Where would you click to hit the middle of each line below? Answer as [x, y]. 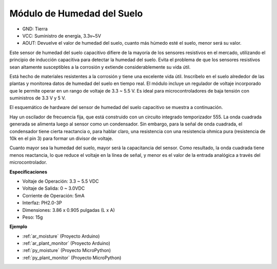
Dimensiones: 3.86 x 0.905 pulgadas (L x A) [68, 210]
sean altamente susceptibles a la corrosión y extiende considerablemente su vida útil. [100, 67]
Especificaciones [28, 172]
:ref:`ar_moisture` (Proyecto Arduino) [61, 236]
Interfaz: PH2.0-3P [42, 203]
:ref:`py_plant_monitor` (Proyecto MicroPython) [72, 258]
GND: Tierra [35, 29]
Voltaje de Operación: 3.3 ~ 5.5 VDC [61, 181]
